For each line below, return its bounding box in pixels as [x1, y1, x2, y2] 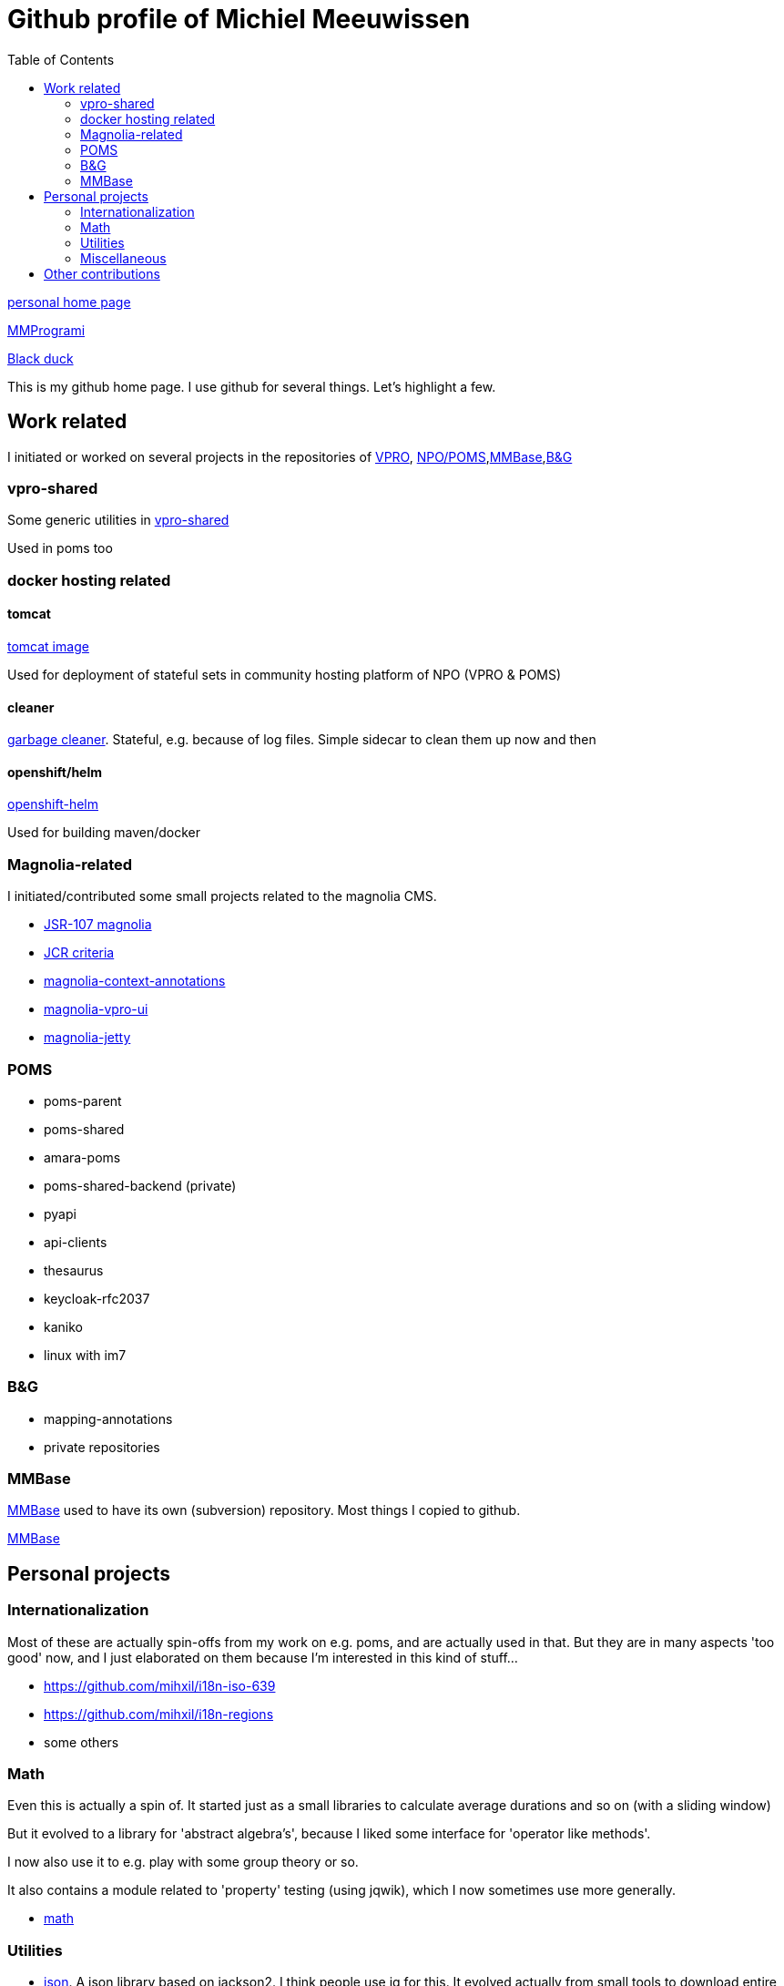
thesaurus [44, 1262, 104, 1278]
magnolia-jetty [44, 1029, 131, 1046]
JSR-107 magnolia [44, 916, 152, 933]
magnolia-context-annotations [44, 973, 226, 989]
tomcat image [7, 638, 89, 654]
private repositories [44, 1438, 160, 1455]
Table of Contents [7, 51, 115, 67]
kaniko [44, 1318, 83, 1335]
